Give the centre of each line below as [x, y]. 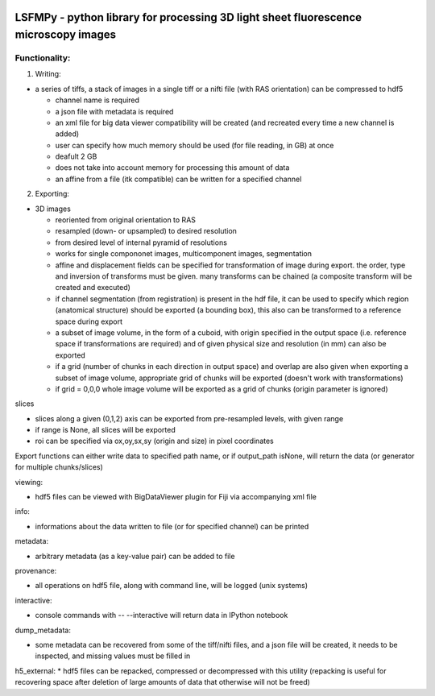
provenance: [36, 570]
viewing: [29, 482]
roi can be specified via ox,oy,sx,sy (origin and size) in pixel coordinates [154, 441]
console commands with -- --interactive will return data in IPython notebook [162, 615]
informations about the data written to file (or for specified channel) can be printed [172, 526]
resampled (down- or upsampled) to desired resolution [146, 231]
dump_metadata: [43, 630]
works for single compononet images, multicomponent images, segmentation [184, 254]
